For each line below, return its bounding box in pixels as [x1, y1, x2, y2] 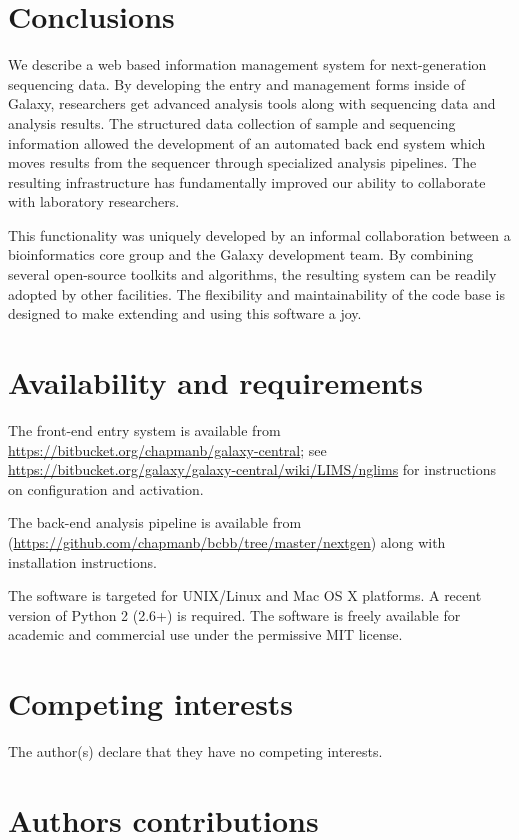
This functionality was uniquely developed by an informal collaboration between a [8, 224, 511, 245]
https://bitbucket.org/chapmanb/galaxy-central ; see [8, 439, 327, 460]
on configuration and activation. [8, 478, 204, 499]
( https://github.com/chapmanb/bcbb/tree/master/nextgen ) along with [8, 531, 446, 552]
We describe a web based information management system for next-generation [8, 54, 487, 75]
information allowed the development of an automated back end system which [8, 132, 486, 153]
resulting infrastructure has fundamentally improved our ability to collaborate [8, 171, 486, 192]
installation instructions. [8, 551, 157, 572]
